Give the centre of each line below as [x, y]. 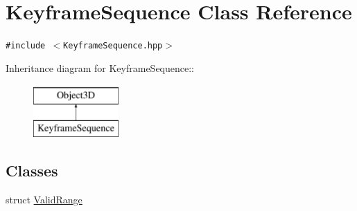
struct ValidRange [44, 199]
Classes [32, 170]
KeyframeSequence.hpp [113, 46]
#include [26, 46]
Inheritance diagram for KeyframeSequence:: [100, 67]
